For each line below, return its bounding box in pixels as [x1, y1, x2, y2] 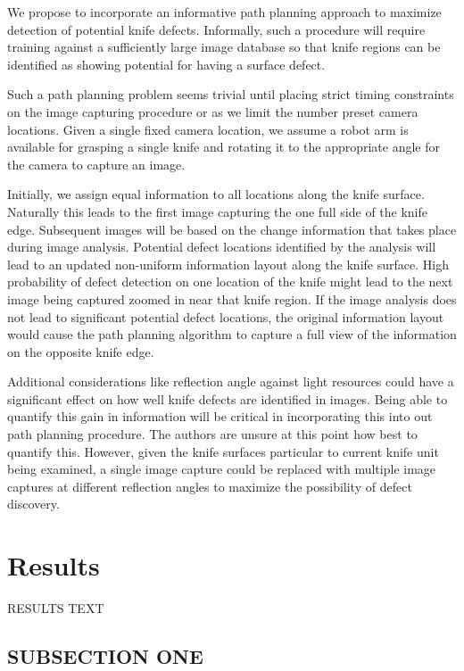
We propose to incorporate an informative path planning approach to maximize [7, 3, 442, 21]
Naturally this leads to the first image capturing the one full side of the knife [7, 202, 428, 220]
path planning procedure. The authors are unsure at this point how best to [7, 425, 418, 443]
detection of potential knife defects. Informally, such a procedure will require [7, 20, 426, 38]
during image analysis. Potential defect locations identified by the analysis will [7, 237, 436, 256]
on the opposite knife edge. [7, 342, 154, 360]
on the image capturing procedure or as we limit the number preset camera [7, 102, 418, 120]
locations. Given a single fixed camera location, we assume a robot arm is [7, 120, 409, 138]
